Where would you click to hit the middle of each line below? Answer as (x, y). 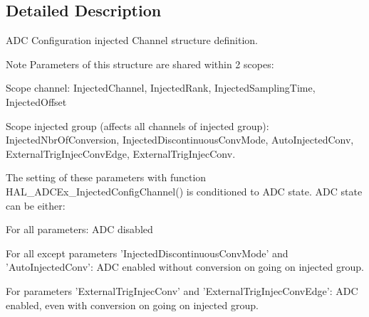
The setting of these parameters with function (106, 177)
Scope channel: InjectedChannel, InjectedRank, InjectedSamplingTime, (161, 88)
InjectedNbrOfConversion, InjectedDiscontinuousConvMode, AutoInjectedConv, (180, 140)
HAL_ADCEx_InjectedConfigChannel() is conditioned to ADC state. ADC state (184, 191)
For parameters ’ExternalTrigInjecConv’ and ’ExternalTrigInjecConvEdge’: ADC (182, 290)
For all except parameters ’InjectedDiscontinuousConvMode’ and (147, 253)
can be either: (36, 205)
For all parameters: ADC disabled (79, 229)
